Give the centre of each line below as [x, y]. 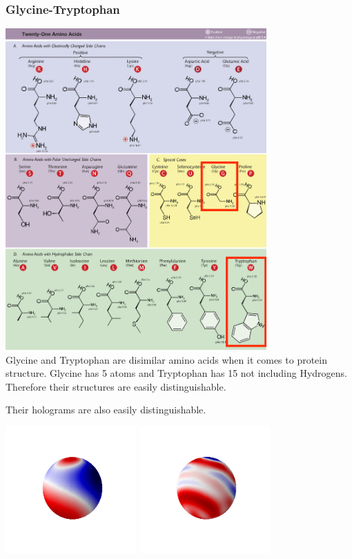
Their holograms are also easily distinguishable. [106, 410]
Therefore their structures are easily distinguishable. [116, 386]
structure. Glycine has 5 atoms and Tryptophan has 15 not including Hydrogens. [176, 373]
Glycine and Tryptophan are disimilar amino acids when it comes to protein [167, 359]
